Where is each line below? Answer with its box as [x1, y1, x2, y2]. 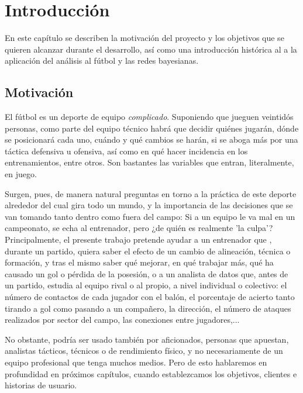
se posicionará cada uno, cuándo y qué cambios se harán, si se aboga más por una [5, 133, 298, 146]
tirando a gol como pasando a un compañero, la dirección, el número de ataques [5, 302, 291, 314]
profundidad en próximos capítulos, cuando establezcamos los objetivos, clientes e [5, 367, 297, 380]
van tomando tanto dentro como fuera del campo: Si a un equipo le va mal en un [5, 210, 295, 222]
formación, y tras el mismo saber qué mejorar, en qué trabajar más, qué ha [5, 256, 274, 268]
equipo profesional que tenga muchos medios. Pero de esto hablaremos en [5, 356, 267, 368]
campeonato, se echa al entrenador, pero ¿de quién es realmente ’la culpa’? [5, 222, 273, 234]
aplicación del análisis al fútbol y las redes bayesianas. [5, 54, 199, 67]
